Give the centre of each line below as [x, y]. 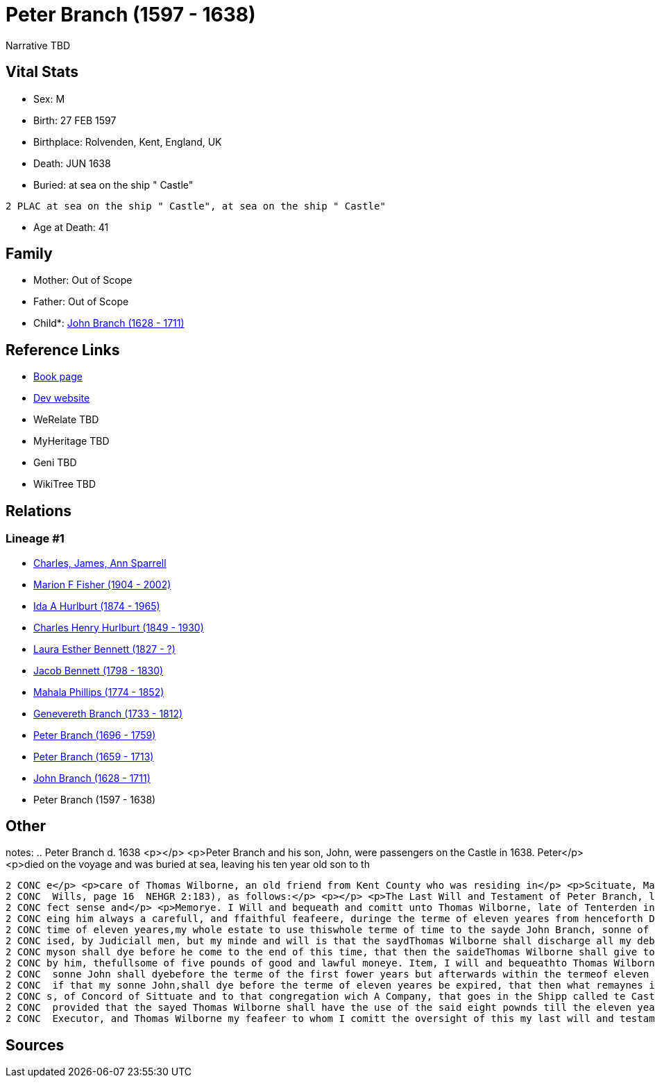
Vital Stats [42, 72]
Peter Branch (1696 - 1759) [95, 735]
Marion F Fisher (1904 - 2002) [102, 584]
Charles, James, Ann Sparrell [100, 563]
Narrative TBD [38, 45]
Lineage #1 [35, 539]
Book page [58, 377]
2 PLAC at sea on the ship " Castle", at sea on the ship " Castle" [196, 206]
